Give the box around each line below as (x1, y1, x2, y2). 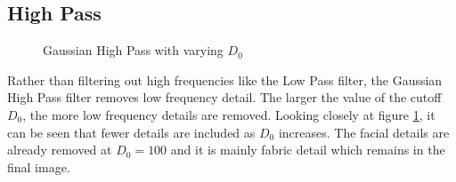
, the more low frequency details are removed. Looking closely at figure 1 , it (22, 105, 436, 123)
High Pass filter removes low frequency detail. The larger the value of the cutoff (7, 88, 442, 107)
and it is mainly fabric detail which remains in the (170, 140, 445, 159)
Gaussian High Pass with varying (43, 41, 224, 59)
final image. (7, 157, 70, 176)
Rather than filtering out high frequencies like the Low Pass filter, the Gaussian (7, 70, 443, 89)
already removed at (7, 140, 112, 159)
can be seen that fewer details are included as (7, 123, 256, 141)
